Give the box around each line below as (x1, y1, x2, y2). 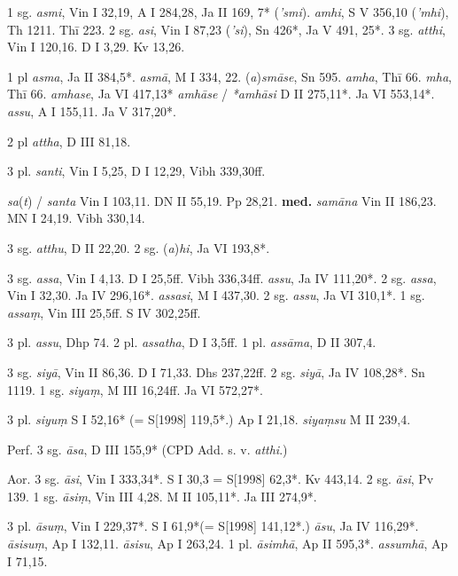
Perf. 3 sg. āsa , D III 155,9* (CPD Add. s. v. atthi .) (7, 439, 288, 458)
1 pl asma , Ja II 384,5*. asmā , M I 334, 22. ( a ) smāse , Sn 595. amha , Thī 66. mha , (7, 67, 452, 85)
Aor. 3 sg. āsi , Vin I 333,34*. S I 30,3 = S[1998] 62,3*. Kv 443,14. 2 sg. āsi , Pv (7, 469, 434, 488)
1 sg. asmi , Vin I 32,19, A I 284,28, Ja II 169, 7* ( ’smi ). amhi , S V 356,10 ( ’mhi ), (7, 3, 449, 20)
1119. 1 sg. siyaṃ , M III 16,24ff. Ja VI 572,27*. (7, 380, 263, 398)
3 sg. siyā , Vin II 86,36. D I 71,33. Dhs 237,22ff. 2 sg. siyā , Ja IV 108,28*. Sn (7, 362, 425, 381)
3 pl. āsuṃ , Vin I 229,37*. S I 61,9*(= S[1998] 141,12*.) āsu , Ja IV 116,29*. (7, 517, 419, 535)
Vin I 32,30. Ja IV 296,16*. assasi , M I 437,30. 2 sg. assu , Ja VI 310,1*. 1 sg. (7, 286, 425, 304)
